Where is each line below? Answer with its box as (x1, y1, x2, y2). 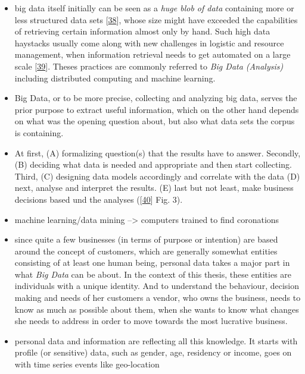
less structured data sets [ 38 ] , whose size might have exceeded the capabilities (14, 13, 298, 26)
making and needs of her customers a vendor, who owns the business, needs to (14, 291, 301, 304)
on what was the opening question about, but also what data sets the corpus (14, 115, 295, 127)
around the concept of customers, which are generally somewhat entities (14, 244, 278, 257)
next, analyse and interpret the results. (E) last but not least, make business (14, 181, 294, 194)
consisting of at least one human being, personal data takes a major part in (14, 256, 290, 269)
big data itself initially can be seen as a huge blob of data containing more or (14, 2, 294, 14)
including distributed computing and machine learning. (14, 71, 216, 84)
